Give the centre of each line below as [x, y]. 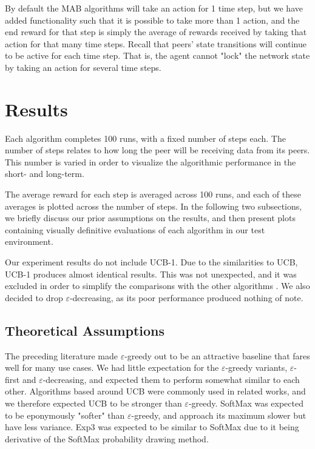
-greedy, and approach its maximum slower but [219, 415]
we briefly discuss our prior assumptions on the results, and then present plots [150, 218]
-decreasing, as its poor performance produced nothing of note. [186, 297]
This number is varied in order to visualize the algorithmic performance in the [151, 161]
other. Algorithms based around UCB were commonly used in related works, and [155, 391]
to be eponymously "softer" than [65, 415]
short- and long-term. [45, 174]
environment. [29, 241]
